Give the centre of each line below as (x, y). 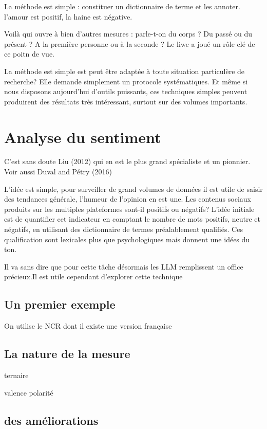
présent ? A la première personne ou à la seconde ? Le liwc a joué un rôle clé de (130, 43)
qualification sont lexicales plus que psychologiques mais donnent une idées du (127, 239)
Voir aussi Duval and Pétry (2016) (58, 172)
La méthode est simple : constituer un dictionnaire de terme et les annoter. (122, 6)
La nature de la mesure (67, 354)
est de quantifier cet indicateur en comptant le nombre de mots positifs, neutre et (132, 219)
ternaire (16, 375)
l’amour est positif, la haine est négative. (68, 16)
